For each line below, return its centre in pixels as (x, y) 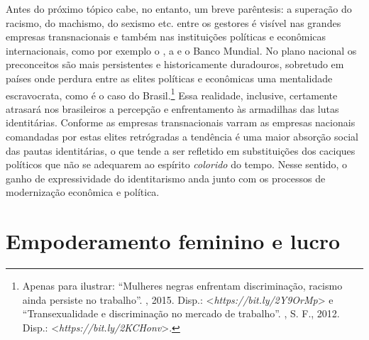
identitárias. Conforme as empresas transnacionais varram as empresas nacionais (181, 122)
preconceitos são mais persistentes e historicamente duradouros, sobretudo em (175, 64)
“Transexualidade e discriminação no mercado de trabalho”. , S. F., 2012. (181, 313)
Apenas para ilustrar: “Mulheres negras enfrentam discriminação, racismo (182, 286)
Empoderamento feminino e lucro (173, 241)
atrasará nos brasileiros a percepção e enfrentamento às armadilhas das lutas (172, 108)
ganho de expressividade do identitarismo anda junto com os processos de (166, 178)
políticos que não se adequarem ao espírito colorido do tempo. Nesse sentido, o (177, 164)
